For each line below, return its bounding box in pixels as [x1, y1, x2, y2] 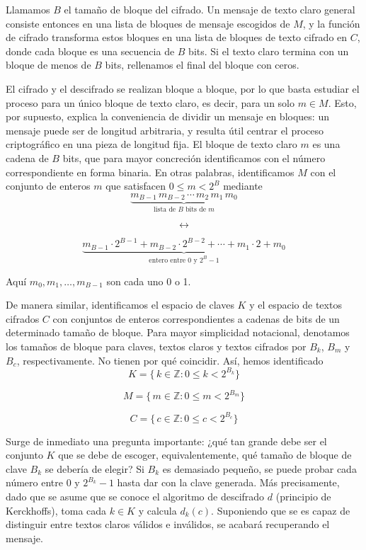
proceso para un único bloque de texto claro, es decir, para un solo [6, 95, 294, 110]
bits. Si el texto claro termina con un [188, 43, 349, 58]
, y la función [302, 16, 360, 30]
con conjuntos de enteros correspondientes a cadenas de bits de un [52, 311, 340, 326]
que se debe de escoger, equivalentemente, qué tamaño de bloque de [58, 447, 352, 462]
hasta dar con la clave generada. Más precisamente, [117, 475, 340, 490]
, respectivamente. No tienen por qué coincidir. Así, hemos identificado [16, 353, 324, 367]
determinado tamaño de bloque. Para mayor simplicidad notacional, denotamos [6, 325, 350, 340]
